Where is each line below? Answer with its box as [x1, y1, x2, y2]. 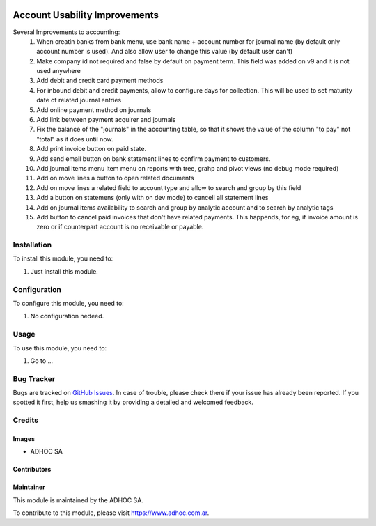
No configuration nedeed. [30, 312, 104, 320]
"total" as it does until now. [36, 134, 113, 143]
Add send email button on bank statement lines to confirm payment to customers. [36, 154, 271, 163]
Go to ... [30, 356, 54, 365]
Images [13, 435, 35, 443]
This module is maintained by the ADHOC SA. [13, 495, 144, 504]
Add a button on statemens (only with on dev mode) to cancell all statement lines [36, 194, 269, 202]
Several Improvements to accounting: [13, 28, 120, 36]
